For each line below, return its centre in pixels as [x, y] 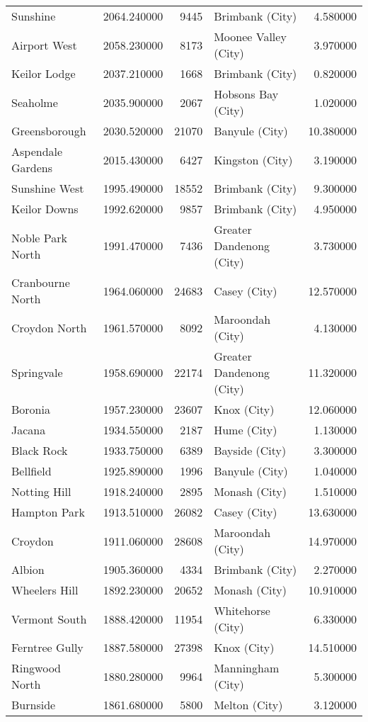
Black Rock [40, 450]
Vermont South [49, 619]
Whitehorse [242, 610]
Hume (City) [246, 430]
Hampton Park [48, 512]
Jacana [29, 430]
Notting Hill [41, 491]
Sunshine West [48, 188]
